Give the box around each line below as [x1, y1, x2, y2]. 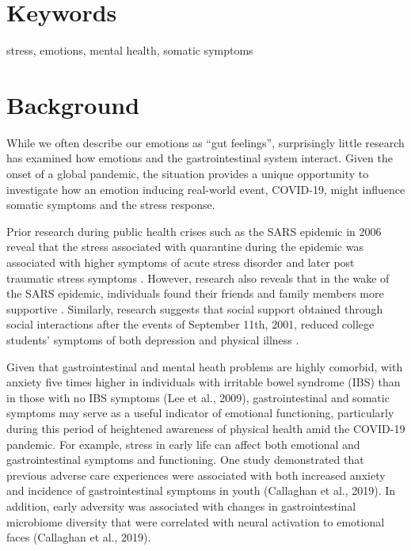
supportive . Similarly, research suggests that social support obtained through [6, 300, 383, 317]
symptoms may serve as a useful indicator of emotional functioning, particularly [6, 405, 394, 421]
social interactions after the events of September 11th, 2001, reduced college [6, 316, 375, 332]
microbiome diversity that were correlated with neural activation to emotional [6, 513, 385, 530]
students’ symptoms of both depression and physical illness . [6, 331, 299, 348]
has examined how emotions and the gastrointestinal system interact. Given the [6, 150, 393, 166]
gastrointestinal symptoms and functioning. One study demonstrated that [6, 451, 364, 468]
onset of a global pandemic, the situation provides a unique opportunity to [6, 165, 369, 182]
